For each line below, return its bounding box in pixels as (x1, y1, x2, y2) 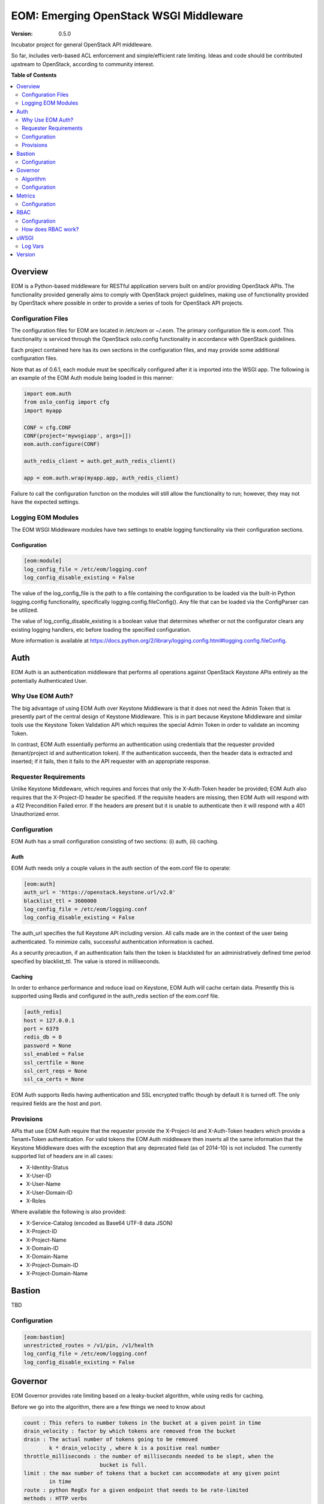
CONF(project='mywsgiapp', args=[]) (23, 433, 132, 439)
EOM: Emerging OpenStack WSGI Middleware (11, 9, 244, 22)
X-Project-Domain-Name (26, 1270, 88, 1277)
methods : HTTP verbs (23, 1495, 88, 1502)
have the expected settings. (11, 498, 80, 505)
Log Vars (22, 242, 44, 250)
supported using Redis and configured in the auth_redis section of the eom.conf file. (11, 993, 220, 1000)
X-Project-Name (26, 1236, 67, 1244)
